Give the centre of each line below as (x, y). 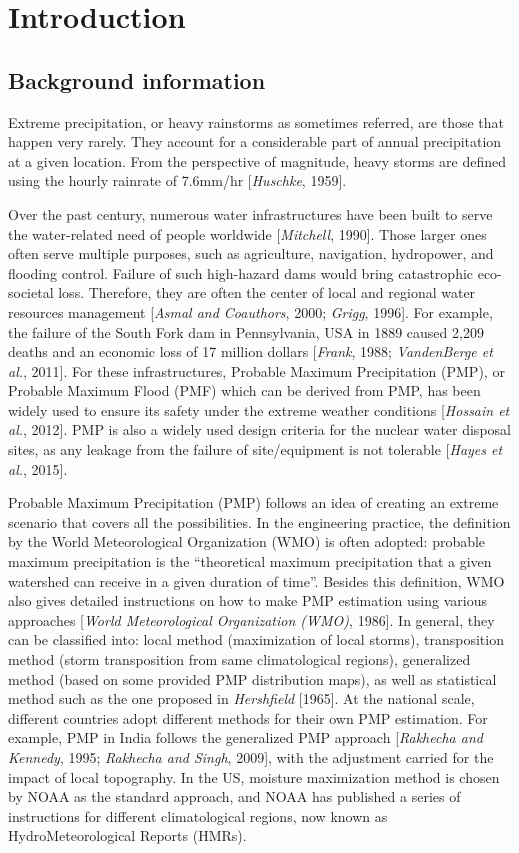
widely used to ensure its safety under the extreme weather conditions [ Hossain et (259, 409)
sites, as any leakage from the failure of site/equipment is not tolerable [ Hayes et (255, 449)
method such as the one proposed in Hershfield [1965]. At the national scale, (241, 698)
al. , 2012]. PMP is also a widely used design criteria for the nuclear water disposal (259, 429)
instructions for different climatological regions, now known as (198, 815)
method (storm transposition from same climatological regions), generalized (239, 659)
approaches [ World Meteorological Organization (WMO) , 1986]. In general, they (251, 619)
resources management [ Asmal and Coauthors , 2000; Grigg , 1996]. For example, (250, 311)
